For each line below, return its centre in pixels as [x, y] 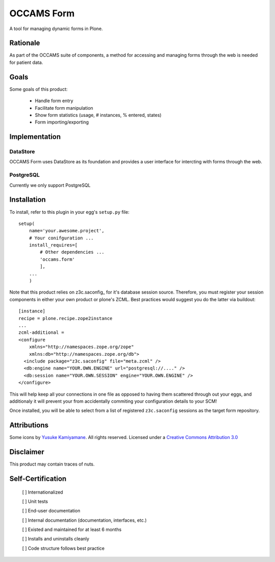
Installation [28, 200]
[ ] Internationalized [43, 492]
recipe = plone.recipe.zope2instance [66, 318]
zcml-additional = [42, 333]
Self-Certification [38, 479]
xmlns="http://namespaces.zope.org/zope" [81, 347]
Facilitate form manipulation [64, 108]
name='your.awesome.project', [66, 231]
